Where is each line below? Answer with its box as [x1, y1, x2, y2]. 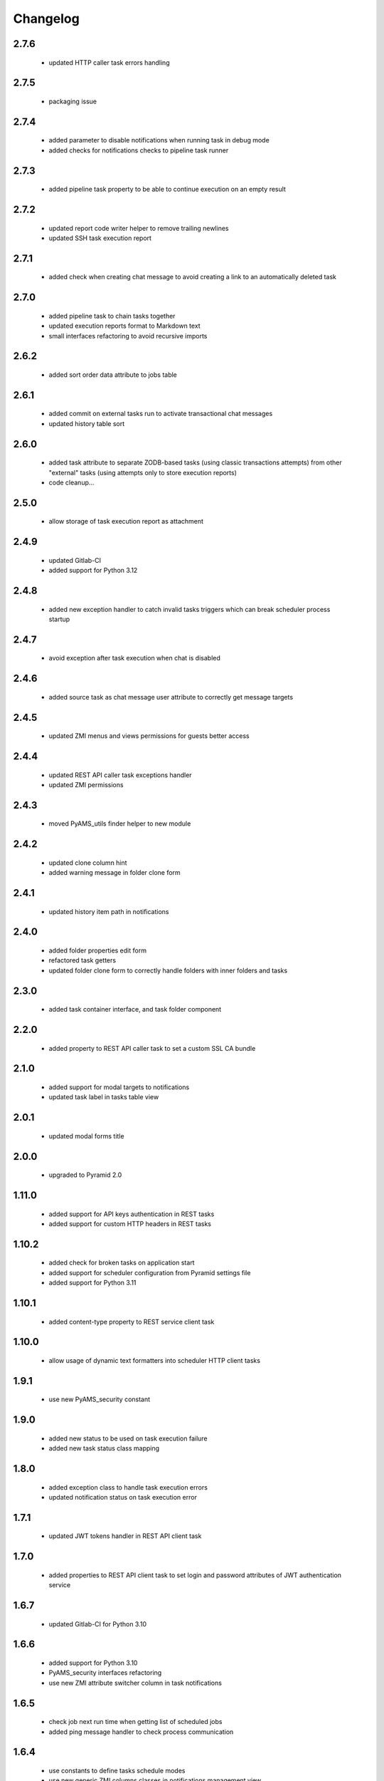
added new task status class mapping [48, 1444, 160, 1453]
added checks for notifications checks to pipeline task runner [48, 146, 229, 155]
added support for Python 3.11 [48, 1279, 137, 1287]
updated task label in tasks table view [48, 1093, 159, 1101]
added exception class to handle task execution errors [48, 1483, 208, 1492]
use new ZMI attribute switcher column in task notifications [48, 1678, 222, 1687]
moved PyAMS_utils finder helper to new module [48, 819, 191, 828]
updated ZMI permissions [48, 780, 124, 789]
